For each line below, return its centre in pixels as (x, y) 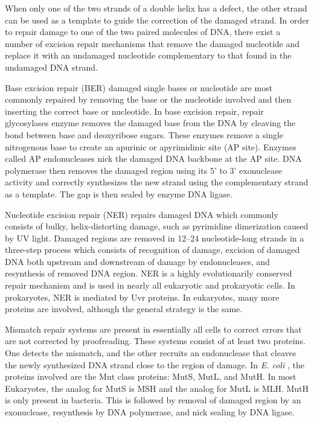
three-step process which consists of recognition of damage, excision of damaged (152, 250)
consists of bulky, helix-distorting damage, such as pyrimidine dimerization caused (157, 226)
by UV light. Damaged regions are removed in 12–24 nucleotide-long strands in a (155, 238)
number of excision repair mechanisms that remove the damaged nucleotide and (152, 43)
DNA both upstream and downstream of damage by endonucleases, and (137, 261)
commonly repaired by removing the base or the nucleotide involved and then (148, 99)
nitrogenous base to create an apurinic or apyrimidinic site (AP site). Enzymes (151, 146)
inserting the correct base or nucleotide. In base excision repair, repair (134, 111)
